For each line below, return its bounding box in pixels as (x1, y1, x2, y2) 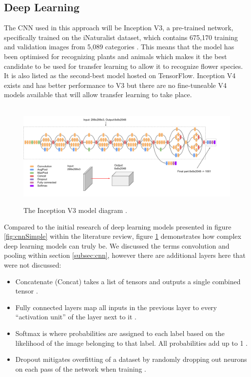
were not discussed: (4, 260, 61, 270)
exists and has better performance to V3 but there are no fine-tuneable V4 (4, 80, 227, 90)
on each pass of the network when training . (15, 363, 146, 374)
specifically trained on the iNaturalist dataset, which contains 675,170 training (4, 32, 238, 42)
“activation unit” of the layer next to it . (15, 312, 136, 322)
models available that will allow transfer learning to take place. (4, 89, 192, 100)
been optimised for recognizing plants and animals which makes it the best (4, 51, 227, 61)
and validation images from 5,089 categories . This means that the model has (4, 42, 234, 52)
